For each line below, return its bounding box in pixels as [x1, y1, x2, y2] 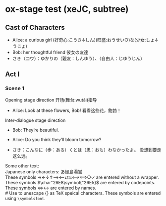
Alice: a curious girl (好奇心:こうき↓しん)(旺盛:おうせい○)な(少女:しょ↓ [12, 37, 159, 43]
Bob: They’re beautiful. [12, 127, 59, 133]
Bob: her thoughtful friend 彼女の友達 [12, 50, 88, 55]
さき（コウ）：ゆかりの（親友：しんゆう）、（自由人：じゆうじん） [12, 55, 145, 61]
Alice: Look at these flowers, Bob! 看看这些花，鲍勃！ [12, 107, 121, 113]
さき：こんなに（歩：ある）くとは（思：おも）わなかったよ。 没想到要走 [12, 147, 162, 153]
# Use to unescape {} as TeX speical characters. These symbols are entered [5, 190, 161, 196]
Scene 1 [5, 85, 24, 92]
